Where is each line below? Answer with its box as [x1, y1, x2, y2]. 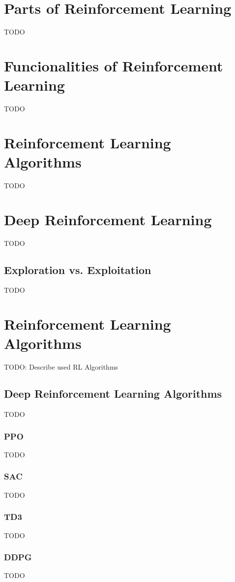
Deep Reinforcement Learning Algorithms [4, 386, 222, 401]
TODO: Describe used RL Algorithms [4, 362, 118, 372]
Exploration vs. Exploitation [4, 262, 151, 277]
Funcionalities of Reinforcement [4, 55, 223, 75]
